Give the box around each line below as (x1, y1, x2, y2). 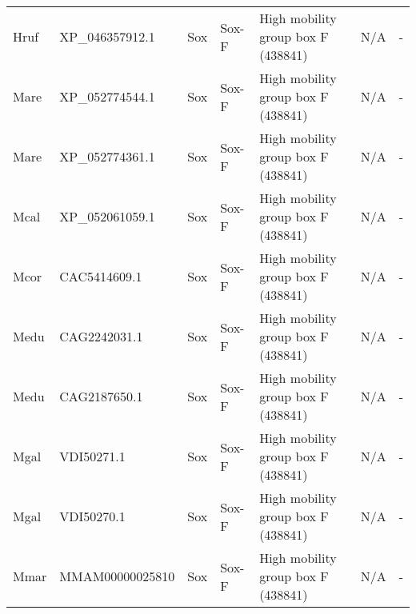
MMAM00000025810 (59, 567, 175, 585)
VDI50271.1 (59, 447, 126, 465)
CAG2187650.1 (59, 387, 143, 405)
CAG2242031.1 (59, 327, 143, 345)
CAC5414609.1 (59, 267, 142, 285)
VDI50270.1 (59, 507, 126, 525)
